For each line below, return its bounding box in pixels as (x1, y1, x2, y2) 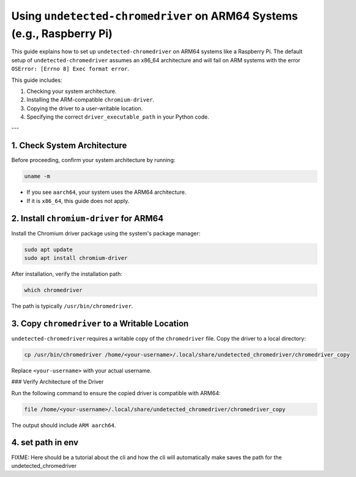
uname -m (24, 173, 51, 180)
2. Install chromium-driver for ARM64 (11, 213, 164, 223)
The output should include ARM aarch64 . (11, 421, 116, 429)
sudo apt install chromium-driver (24, 254, 128, 262)
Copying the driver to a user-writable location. (26, 105, 143, 112)
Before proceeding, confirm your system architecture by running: (11, 157, 176, 164)
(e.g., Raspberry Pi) (11, 26, 113, 40)
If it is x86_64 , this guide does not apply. (26, 197, 130, 204)
